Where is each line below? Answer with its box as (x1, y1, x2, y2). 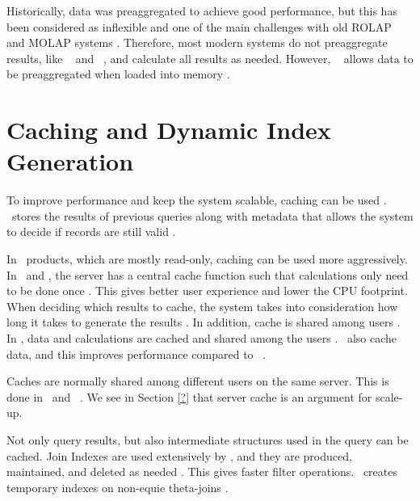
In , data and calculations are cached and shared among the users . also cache (6, 330, 397, 347)
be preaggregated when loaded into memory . (6, 65, 230, 82)
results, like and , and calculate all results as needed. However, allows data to (6, 49, 414, 66)
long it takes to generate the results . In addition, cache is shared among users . (6, 314, 401, 330)
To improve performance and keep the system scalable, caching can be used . (6, 192, 387, 208)
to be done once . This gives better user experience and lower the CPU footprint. (6, 282, 408, 299)
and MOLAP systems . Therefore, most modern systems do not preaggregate (6, 34, 388, 51)
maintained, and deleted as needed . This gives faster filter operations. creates (6, 463, 397, 480)
